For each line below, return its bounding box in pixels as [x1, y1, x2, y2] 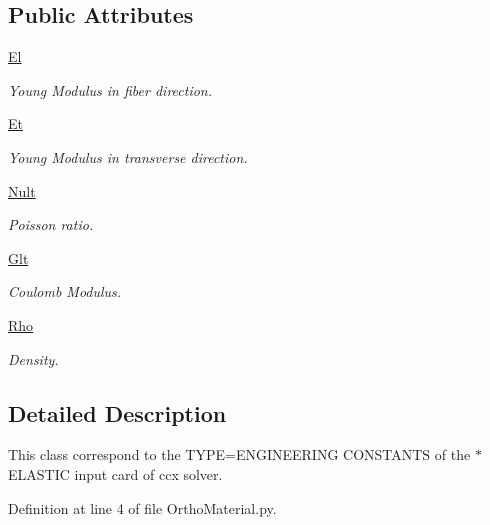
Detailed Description [8, 397, 227, 428]
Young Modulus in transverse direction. [8, 146, 248, 167]
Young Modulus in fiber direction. [8, 79, 213, 100]
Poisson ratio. [8, 214, 94, 235]
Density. [8, 348, 59, 369]
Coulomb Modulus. [8, 281, 122, 302]
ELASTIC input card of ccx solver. [8, 463, 223, 484]
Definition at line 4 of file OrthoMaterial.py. [8, 497, 277, 518]
